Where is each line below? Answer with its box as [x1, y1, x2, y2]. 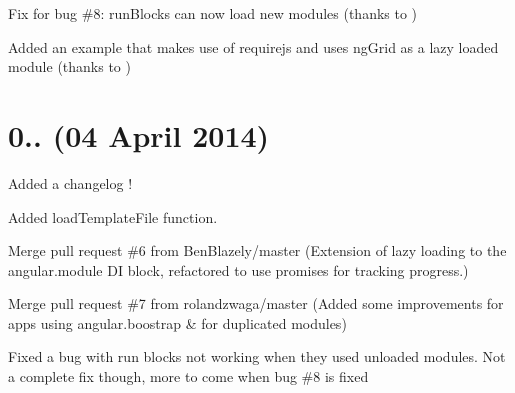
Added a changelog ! [8, 172, 133, 193]
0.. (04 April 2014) [8, 114, 270, 155]
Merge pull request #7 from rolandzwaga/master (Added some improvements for [8, 293, 504, 314]
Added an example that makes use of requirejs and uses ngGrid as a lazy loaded [8, 36, 499, 57]
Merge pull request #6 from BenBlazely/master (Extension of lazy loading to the [8, 240, 507, 261]
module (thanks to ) [8, 56, 131, 77]
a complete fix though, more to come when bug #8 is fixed [8, 366, 369, 387]
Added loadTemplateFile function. [8, 206, 218, 227]
